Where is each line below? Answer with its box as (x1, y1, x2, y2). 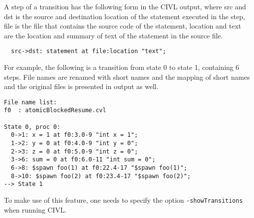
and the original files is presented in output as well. (4, 81, 159, 92)
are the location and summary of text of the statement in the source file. (4, 30, 223, 40)
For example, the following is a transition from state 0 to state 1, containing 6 (4, 62, 239, 72)
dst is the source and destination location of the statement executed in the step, (4, 11, 245, 21)
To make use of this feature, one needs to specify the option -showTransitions (4, 195, 243, 205)
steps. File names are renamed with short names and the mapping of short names (4, 71, 250, 82)
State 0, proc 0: (4, 123, 61, 130)
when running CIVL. (4, 204, 67, 215)
